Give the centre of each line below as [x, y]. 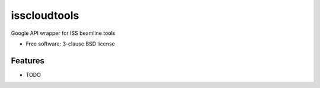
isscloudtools [45, 15]
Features [28, 61]
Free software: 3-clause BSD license [70, 44]
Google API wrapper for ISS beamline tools [63, 33]
